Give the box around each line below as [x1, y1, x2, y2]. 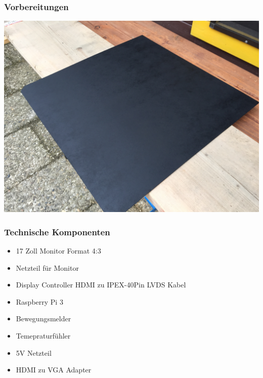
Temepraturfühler [16, 330, 71, 341]
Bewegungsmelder [16, 313, 71, 324]
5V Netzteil [16, 347, 52, 358]
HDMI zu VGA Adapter [16, 364, 92, 375]
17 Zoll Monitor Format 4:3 [16, 245, 101, 256]
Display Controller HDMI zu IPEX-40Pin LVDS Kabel [16, 279, 186, 290]
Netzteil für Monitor [16, 262, 79, 273]
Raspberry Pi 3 [16, 296, 63, 307]
